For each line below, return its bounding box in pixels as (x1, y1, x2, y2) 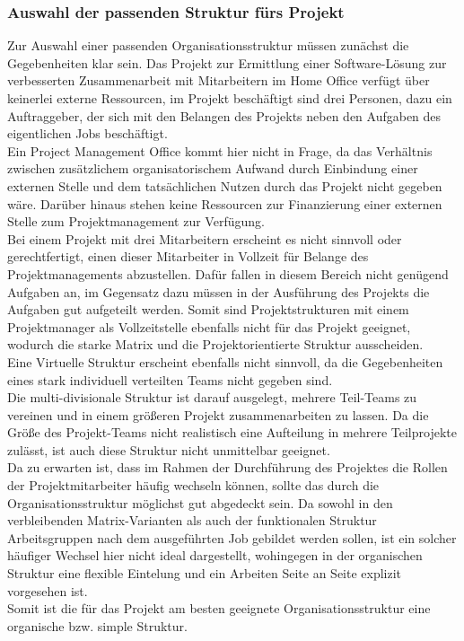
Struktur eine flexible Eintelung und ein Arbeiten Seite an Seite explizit (7, 564, 402, 583)
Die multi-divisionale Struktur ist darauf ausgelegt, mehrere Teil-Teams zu (7, 388, 417, 407)
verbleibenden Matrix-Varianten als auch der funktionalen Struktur (7, 511, 377, 530)
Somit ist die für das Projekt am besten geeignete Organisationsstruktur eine (7, 599, 431, 618)
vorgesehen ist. (7, 581, 88, 600)
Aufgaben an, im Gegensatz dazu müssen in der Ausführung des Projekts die (7, 282, 430, 301)
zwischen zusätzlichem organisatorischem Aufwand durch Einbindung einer (7, 159, 418, 178)
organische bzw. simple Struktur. (7, 616, 188, 635)
